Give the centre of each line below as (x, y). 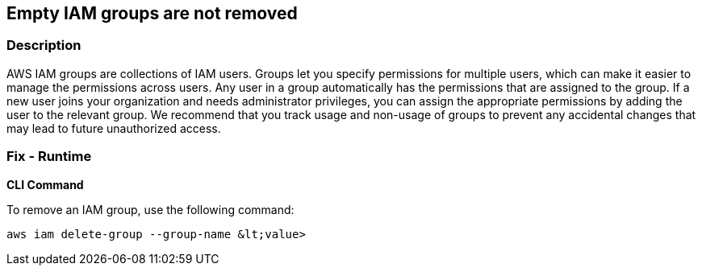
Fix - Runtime (49, 157)
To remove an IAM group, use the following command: (150, 209)
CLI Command (45, 184)
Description (44, 45)
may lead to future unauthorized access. (114, 128)
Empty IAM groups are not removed (152, 13)
